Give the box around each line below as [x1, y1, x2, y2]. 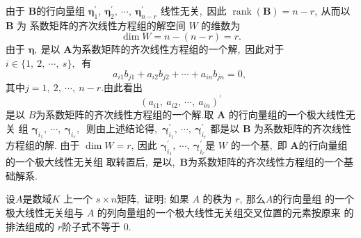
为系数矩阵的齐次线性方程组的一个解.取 [35, 107, 214, 122]
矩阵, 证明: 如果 [117, 191, 189, 206]
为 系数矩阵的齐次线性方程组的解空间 [17, 17, 186, 32]
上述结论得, [105, 120, 157, 135]
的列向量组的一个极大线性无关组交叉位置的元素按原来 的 [97, 205, 354, 219]
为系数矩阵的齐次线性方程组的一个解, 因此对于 [72, 42, 284, 56]
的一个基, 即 [230, 137, 287, 152]
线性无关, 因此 [160, 3, 227, 17]
